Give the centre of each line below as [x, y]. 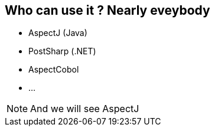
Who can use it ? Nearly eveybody [107, 10]
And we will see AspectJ [85, 109]
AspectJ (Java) [58, 33]
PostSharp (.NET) [62, 51]
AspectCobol [54, 70]
